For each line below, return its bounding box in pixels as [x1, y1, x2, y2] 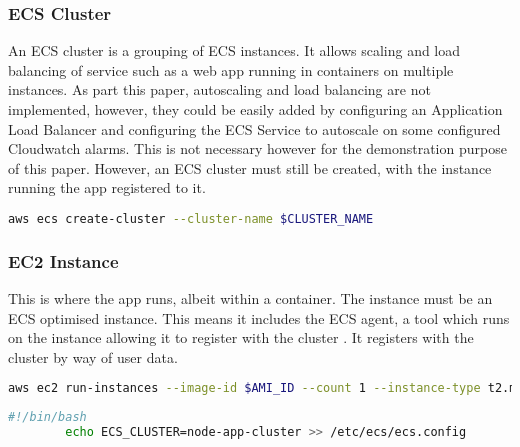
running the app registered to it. [8, 177, 206, 198]
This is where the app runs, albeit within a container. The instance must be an [8, 288, 493, 309]
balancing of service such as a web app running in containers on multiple [8, 59, 454, 80]
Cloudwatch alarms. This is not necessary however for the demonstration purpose [8, 138, 507, 159]
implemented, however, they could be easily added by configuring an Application [8, 99, 503, 119]
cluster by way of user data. [8, 346, 178, 367]
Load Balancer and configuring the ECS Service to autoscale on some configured [8, 118, 501, 139]
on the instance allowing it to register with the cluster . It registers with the [8, 327, 474, 348]
